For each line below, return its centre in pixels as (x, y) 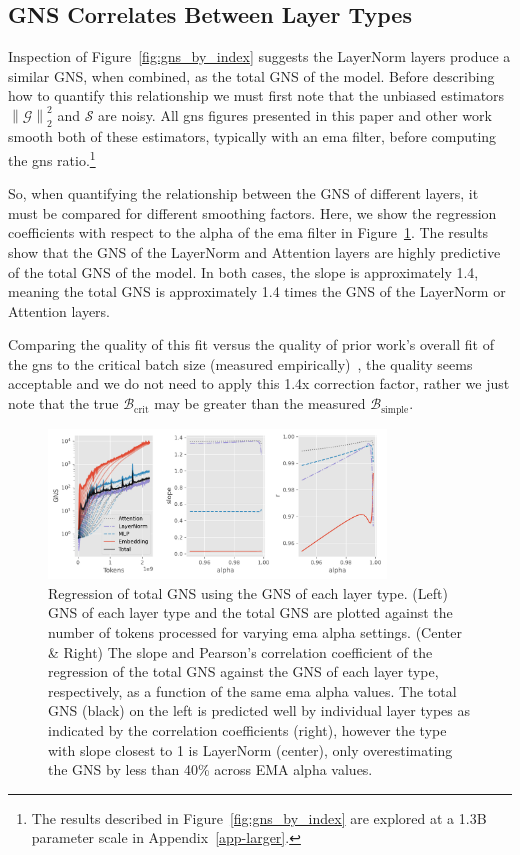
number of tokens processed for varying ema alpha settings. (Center (255, 632)
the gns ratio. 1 (52, 158)
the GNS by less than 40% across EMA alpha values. (210, 769)
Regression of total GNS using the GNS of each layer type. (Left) (248, 592)
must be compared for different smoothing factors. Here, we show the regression (252, 212)
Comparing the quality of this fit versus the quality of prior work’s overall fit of (251, 344)
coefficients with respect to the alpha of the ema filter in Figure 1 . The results (248, 232)
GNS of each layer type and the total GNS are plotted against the (250, 612)
